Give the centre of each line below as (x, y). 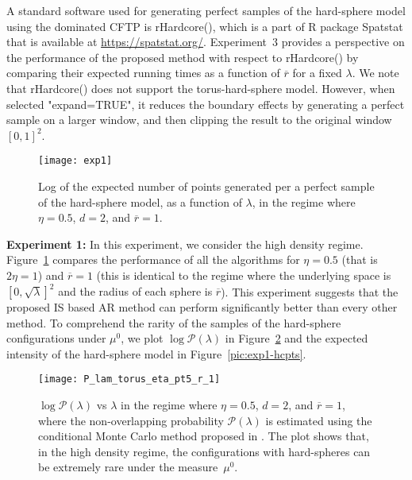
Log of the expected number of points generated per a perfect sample (206, 186)
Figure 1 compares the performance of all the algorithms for (153, 259)
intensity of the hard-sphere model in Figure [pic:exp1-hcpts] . (156, 353)
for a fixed (317, 73)
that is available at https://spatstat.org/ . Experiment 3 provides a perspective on (206, 42)
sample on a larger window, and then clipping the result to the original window (199, 120)
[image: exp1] (75, 161)
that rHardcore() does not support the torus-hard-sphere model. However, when (201, 88)
